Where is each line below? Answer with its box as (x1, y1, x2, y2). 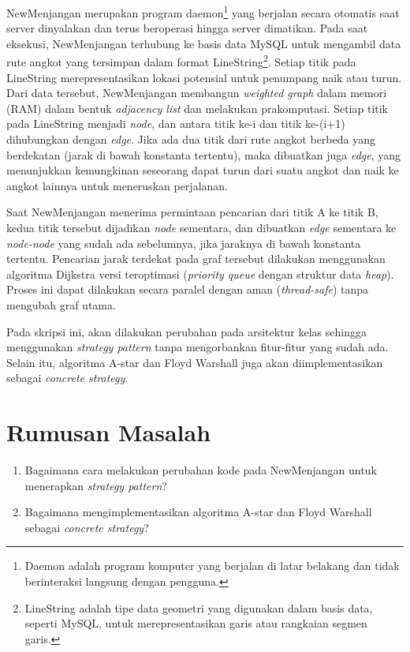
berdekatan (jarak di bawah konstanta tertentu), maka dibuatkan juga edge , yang (6, 146, 401, 163)
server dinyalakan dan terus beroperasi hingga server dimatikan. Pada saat (6, 20, 368, 36)
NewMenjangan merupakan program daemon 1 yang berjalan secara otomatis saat (6, 2, 400, 21)
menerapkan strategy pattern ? (24, 477, 167, 493)
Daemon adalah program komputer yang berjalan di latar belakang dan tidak (24, 557, 400, 574)
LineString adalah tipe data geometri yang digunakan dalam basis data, (24, 599, 373, 616)
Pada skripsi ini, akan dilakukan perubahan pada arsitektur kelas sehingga (6, 323, 367, 339)
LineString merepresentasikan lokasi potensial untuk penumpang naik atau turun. (6, 69, 402, 85)
